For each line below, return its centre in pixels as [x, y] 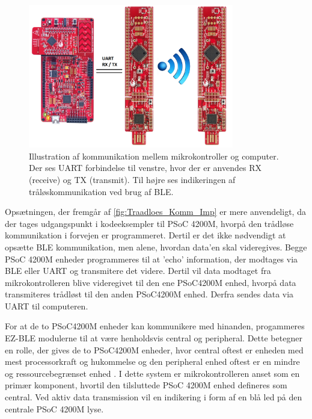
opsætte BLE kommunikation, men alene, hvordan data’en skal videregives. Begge [156, 247]
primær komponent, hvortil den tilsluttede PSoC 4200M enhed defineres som [146, 385]
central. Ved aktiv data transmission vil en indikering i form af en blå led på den [154, 397]
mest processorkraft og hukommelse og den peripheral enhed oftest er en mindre [152, 362]
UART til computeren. [47, 306]
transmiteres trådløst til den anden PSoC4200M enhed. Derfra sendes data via [149, 294]
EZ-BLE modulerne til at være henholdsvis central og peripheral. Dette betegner [154, 338]
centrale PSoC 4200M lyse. [54, 408]
